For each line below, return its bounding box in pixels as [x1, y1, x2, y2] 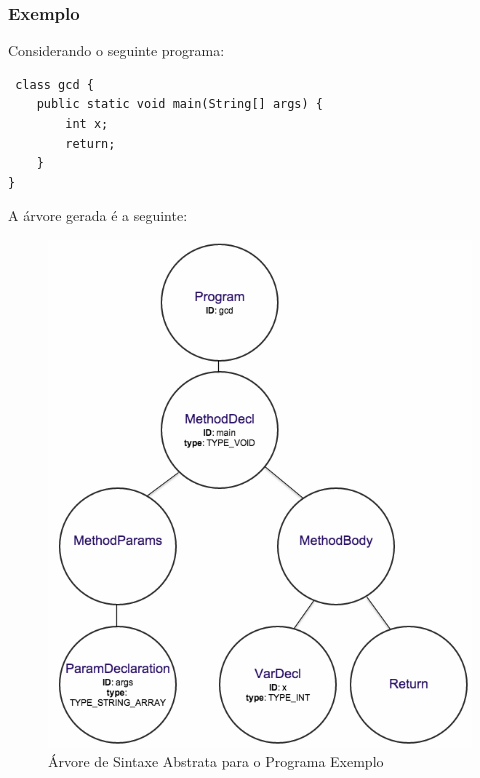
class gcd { [15, 77, 94, 92]
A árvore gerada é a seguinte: [8, 205, 188, 226]
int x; [65, 117, 109, 131]
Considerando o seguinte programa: [8, 40, 225, 61]
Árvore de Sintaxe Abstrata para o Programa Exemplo [48, 751, 384, 772]
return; [65, 136, 116, 151]
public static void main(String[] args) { [36, 97, 323, 112]
